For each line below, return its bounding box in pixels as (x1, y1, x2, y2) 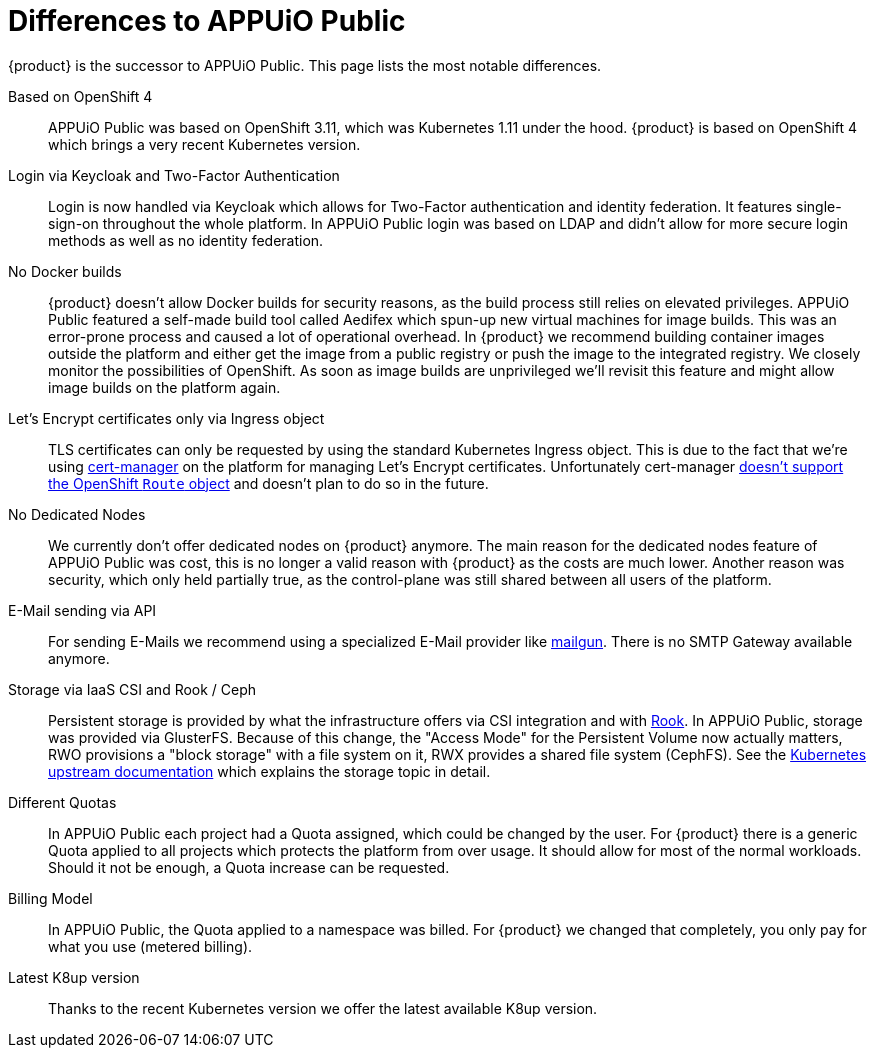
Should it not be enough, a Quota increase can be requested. (48, 858, 450, 876)
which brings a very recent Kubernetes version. (48, 135, 361, 153)
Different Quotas (8, 793, 117, 811)
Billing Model (8, 889, 93, 907)
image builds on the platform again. (48, 378, 281, 396)
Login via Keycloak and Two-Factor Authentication (8, 166, 340, 184)
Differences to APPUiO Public (8, 4, 406, 38)
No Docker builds (8, 262, 122, 280)
